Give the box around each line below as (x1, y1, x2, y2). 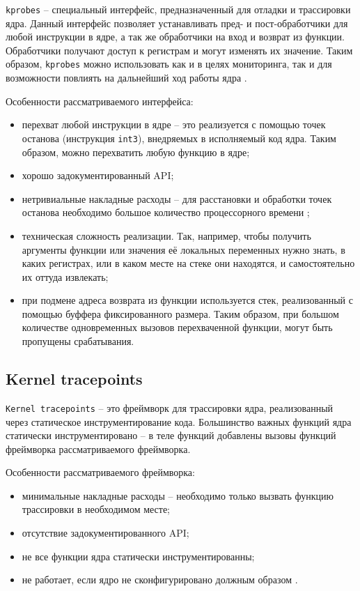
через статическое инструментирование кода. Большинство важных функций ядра (6, 414, 352, 429)
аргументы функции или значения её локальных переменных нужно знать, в (22, 242, 345, 256)
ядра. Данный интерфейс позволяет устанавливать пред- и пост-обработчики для (6, 15, 348, 30)
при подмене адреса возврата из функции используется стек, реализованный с (22, 293, 353, 307)
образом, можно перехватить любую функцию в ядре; (22, 144, 250, 159)
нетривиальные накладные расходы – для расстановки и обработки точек (22, 191, 332, 206)
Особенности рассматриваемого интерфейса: (6, 93, 194, 108)
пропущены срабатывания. (22, 334, 134, 348)
